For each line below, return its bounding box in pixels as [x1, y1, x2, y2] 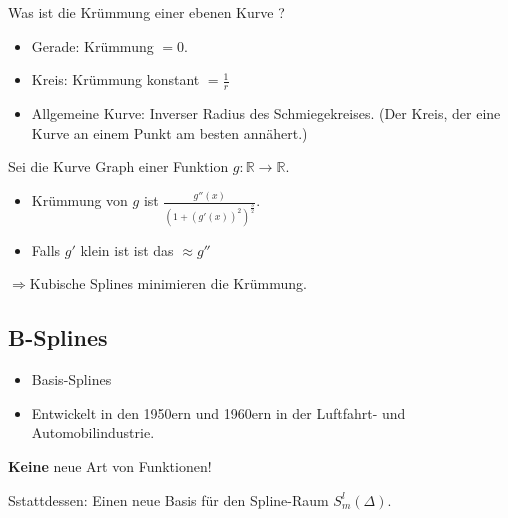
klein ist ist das [80, 239, 174, 260]
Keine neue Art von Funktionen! [8, 455, 212, 476]
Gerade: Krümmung [31, 35, 154, 56]
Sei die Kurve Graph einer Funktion [8, 156, 229, 177]
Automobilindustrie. [31, 422, 155, 443]
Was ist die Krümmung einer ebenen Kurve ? [8, 2, 285, 22]
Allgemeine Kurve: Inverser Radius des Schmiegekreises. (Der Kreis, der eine [31, 103, 501, 124]
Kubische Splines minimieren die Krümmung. [29, 273, 307, 294]
